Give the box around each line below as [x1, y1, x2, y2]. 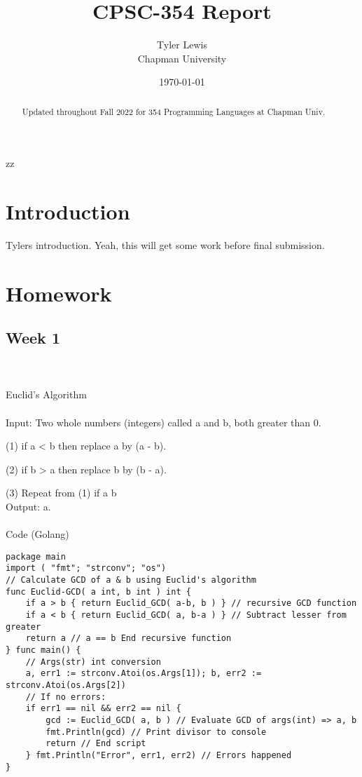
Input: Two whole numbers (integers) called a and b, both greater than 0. [6, 414, 321, 429]
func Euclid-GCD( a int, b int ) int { [6, 586, 191, 597]
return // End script [46, 738, 146, 749]
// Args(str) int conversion [25, 656, 161, 667]
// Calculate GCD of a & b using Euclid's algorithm [6, 575, 256, 586]
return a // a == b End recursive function [25, 633, 232, 644]
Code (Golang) [6, 527, 69, 541]
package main [6, 551, 66, 562]
